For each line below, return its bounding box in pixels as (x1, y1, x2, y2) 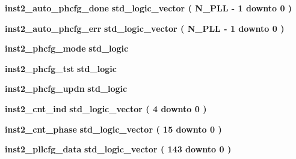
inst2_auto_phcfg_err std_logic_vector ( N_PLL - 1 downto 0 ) (5, 22, 285, 34)
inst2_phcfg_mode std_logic (5, 42, 129, 55)
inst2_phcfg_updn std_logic (5, 82, 128, 95)
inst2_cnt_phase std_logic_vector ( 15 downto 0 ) (5, 122, 222, 135)
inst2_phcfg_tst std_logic (5, 62, 117, 74)
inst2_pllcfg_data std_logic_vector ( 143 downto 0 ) (5, 143, 232, 155)
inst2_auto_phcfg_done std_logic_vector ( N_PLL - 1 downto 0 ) (5, 2, 292, 14)
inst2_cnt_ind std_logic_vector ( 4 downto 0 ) (5, 102, 207, 115)
